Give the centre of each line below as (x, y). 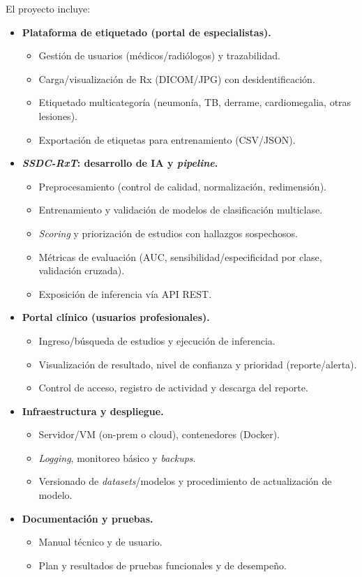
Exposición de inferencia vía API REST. (125, 293)
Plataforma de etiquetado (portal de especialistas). (146, 32)
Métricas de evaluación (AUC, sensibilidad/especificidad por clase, (180, 256)
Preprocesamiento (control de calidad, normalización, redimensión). (182, 186)
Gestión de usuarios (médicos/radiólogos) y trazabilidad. (159, 55)
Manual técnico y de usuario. (100, 542)
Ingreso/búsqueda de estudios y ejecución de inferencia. (157, 340)
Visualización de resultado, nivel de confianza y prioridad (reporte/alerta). (198, 364)
